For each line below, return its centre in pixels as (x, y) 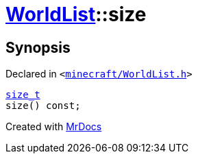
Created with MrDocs (54, 127)
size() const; (43, 106)
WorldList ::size (76, 14)
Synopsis (38, 47)
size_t (23, 95)
